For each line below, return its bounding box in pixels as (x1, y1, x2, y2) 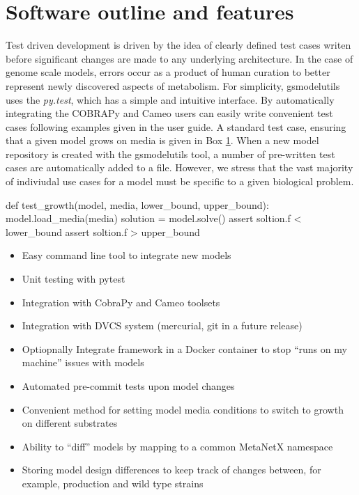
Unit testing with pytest (22, 272, 125, 286)
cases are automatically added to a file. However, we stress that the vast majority (6, 160, 353, 175)
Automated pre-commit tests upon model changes (22, 379, 235, 393)
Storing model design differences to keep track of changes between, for (22, 462, 321, 477)
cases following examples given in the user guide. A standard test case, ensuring (6, 119, 346, 134)
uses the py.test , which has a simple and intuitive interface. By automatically (6, 92, 335, 107)
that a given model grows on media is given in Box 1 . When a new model (6, 133, 319, 148)
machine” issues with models (22, 355, 144, 370)
